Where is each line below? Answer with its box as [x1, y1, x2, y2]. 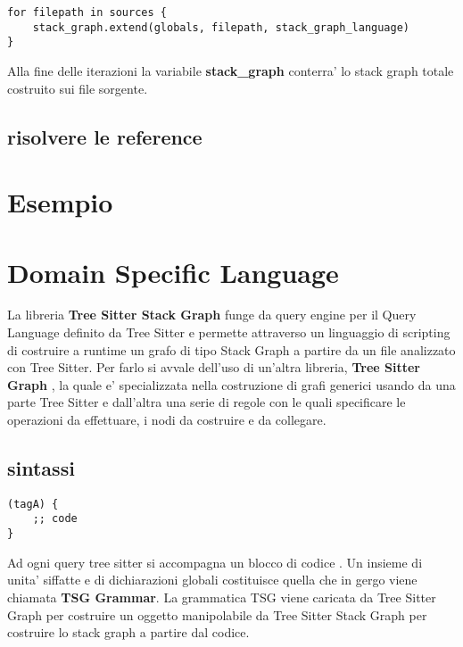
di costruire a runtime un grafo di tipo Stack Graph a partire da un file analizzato [7, 340, 456, 359]
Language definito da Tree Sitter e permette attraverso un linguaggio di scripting [7, 323, 451, 342]
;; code [32, 512, 78, 526]
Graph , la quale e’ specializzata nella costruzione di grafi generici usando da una [7, 375, 456, 394]
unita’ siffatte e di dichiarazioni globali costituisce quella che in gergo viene [7, 570, 418, 589]
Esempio [7, 184, 113, 220]
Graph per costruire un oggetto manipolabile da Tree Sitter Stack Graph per [7, 605, 427, 624]
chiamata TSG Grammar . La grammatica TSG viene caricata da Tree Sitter [7, 587, 436, 606]
